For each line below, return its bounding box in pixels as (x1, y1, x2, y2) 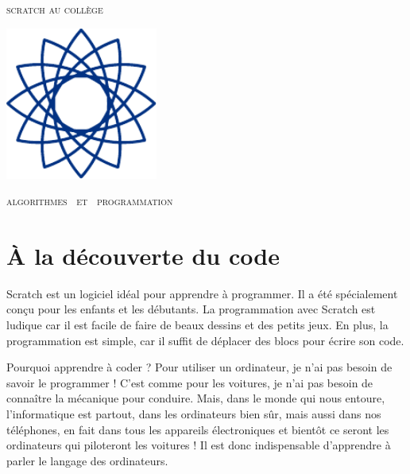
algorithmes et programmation (6, 192, 173, 209)
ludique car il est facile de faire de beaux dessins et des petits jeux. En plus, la (6, 317, 389, 333)
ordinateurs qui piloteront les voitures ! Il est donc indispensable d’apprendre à (6, 437, 391, 453)
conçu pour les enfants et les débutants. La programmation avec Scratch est (6, 301, 376, 317)
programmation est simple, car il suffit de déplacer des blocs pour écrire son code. (6, 332, 404, 348)
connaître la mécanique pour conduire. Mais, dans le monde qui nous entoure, (6, 390, 385, 406)
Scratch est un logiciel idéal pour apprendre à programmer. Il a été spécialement (6, 285, 398, 301)
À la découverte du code (6, 239, 280, 271)
